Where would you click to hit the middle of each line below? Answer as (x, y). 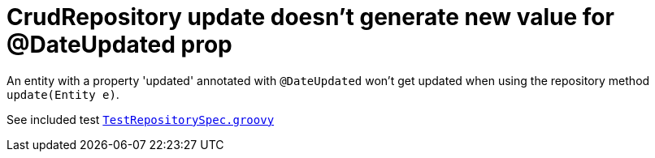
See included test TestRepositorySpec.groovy (141, 119)
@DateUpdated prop (119, 45)
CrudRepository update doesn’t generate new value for (310, 17)
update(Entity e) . (63, 94)
